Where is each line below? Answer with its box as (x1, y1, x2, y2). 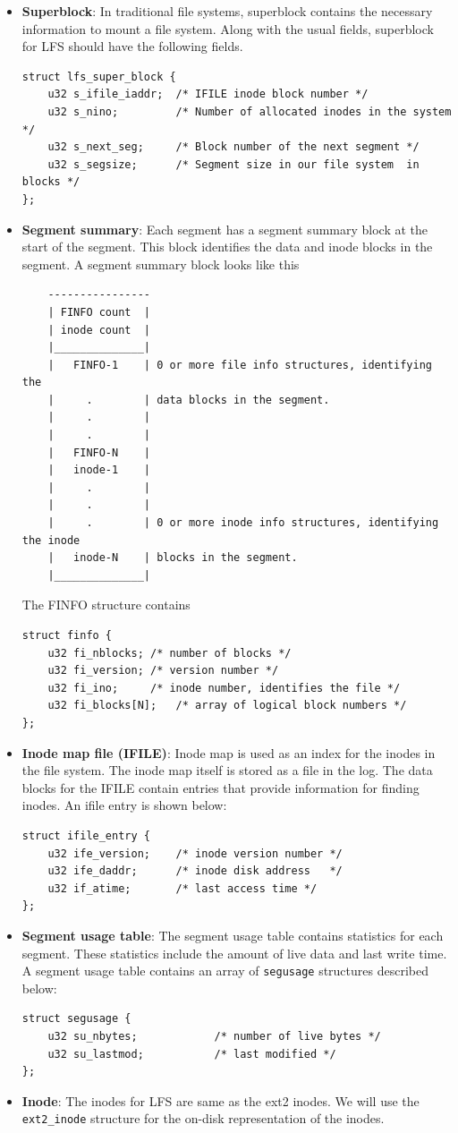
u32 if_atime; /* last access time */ (47, 882, 318, 895)
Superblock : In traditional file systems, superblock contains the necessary (21, 2, 433, 20)
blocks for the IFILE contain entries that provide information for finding (21, 778, 420, 797)
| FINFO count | (47, 305, 150, 319)
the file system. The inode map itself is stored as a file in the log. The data (21, 761, 433, 779)
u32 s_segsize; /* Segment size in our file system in (47, 158, 420, 171)
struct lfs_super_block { (21, 70, 176, 83)
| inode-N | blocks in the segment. (47, 551, 298, 565)
